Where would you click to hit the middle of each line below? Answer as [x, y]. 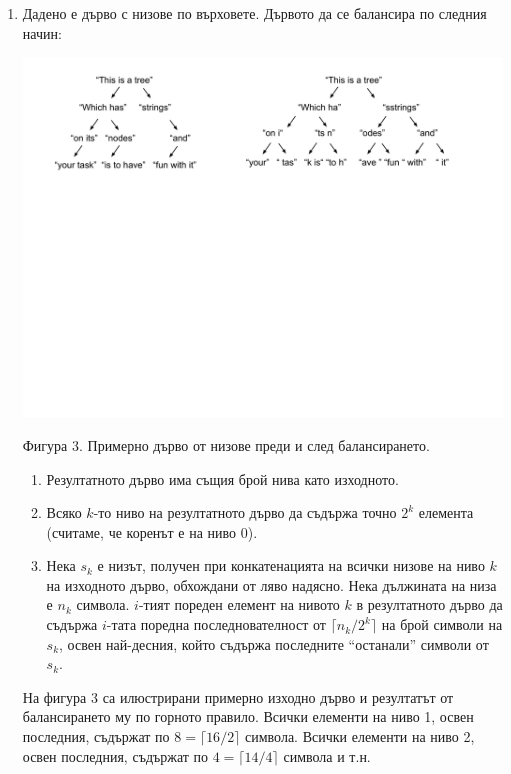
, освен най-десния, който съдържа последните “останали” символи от [274, 643]
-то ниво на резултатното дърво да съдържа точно [245, 512]
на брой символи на [442, 624]
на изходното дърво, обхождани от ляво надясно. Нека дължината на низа [271, 584]
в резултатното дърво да [429, 604]
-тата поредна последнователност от [216, 624]
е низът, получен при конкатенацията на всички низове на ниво [291, 565]
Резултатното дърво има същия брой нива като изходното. [222, 478]
